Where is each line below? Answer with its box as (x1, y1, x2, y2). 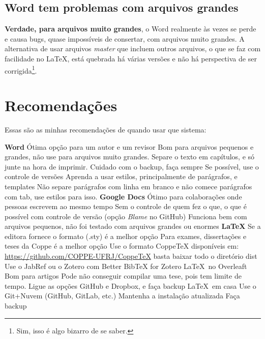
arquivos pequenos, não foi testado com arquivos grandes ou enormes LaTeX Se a (5, 221, 261, 231)
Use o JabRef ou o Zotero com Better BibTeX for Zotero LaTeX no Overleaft (5, 260, 247, 271)
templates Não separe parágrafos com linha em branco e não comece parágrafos (5, 181, 252, 191)
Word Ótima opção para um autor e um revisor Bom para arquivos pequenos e (5, 141, 254, 152)
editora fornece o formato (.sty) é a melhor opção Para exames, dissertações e (5, 230, 247, 241)
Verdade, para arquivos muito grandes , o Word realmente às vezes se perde (5, 23, 256, 34)
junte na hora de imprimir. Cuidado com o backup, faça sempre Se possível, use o (5, 161, 259, 172)
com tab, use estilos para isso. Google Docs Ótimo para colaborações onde (5, 191, 242, 201)
